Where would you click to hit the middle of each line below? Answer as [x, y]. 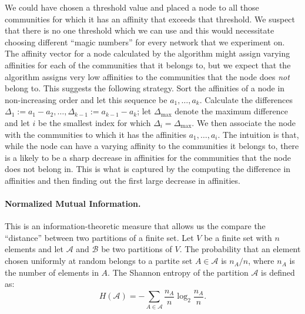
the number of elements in [52, 272]
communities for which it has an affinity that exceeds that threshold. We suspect [150, 19]
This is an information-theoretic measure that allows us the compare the [135, 226]
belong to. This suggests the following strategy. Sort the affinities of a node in [145, 88]
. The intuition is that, [258, 134]
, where [261, 261]
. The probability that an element [240, 249]
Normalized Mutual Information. [73, 204]
